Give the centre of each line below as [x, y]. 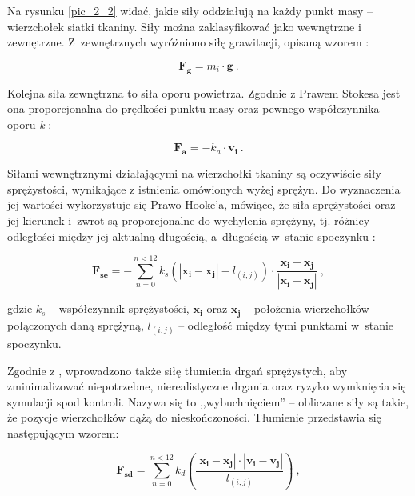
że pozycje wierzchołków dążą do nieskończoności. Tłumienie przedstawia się [194, 417]
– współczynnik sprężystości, [120, 308]
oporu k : [30, 124]
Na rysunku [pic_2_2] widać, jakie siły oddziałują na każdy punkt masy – [190, 10]
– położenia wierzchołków [307, 308]
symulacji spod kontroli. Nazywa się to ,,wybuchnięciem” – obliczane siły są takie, [208, 401]
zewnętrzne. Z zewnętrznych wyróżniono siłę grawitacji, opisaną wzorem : [188, 42]
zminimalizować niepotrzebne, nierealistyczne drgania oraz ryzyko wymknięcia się [207, 386]
